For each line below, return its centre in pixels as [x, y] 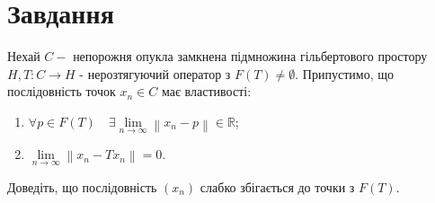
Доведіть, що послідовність [82, 186]
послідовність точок [62, 91]
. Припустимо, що [344, 73]
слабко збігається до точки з [277, 186]
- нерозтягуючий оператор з [155, 73]
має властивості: [206, 91]
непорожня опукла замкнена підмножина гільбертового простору [250, 56]
